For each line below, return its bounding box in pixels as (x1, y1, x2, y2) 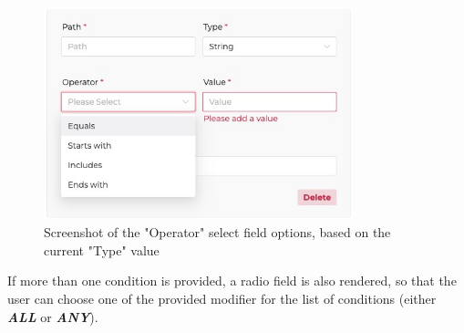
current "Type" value (44, 240, 160, 259)
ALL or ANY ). (7, 307, 98, 326)
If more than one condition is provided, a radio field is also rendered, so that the (7, 271, 457, 290)
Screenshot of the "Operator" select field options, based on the (44, 223, 391, 242)
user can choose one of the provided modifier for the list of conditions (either (7, 289, 437, 307)
